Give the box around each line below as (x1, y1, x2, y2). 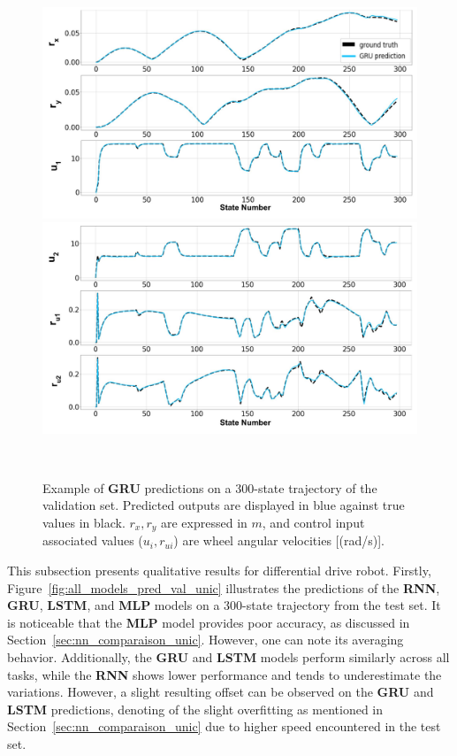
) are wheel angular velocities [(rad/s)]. (173, 531, 385, 550)
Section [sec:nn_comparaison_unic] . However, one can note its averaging (7, 630, 404, 649)
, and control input (262, 513, 365, 531)
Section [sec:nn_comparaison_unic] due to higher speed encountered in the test (7, 717, 441, 736)
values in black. (42, 513, 126, 531)
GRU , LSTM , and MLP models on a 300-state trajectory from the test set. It (7, 596, 441, 614)
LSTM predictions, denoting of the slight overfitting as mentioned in (7, 699, 384, 718)
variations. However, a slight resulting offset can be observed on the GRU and (7, 683, 434, 701)
